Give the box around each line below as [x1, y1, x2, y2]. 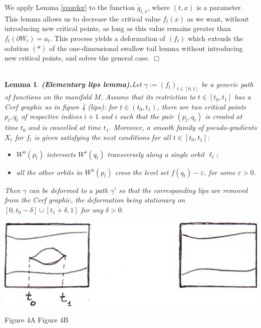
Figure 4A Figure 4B [5, 314, 69, 325]
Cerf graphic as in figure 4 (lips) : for [5, 101, 118, 111]
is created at [205, 111, 242, 121]
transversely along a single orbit [107, 148, 205, 159]
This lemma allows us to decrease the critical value [5, 13, 161, 23]
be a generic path [201, 79, 253, 89]
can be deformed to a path [29, 184, 108, 195]
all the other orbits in [16, 166, 83, 177]
